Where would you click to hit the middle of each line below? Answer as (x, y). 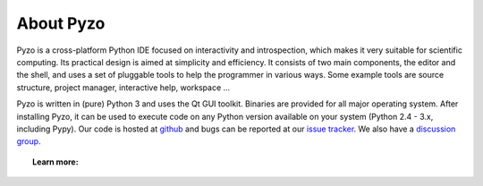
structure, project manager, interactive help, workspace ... (123, 87)
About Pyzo (61, 23)
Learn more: (56, 162)
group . (29, 141)
